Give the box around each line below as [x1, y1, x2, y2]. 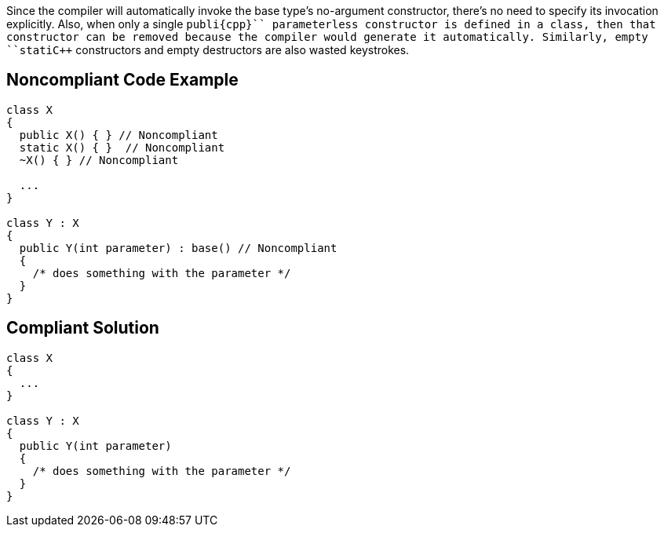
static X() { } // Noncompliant [19, 141, 225, 154]
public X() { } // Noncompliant [19, 128, 218, 141]
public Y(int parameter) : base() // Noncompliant [19, 241, 337, 254]
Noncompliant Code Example [6, 70, 239, 90]
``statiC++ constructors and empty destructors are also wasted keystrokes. [6, 43, 410, 57]
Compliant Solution [6, 318, 159, 338]
